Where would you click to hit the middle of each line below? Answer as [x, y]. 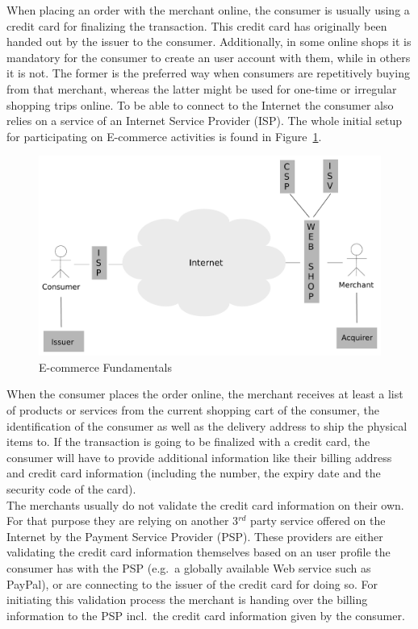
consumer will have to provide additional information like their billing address [199, 457]
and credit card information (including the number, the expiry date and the [194, 473]
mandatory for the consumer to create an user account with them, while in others [209, 57]
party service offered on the [318, 521]
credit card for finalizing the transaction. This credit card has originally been [197, 25]
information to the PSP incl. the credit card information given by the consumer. [206, 615]
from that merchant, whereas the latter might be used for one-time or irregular [202, 88]
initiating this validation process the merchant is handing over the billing [187, 600]
